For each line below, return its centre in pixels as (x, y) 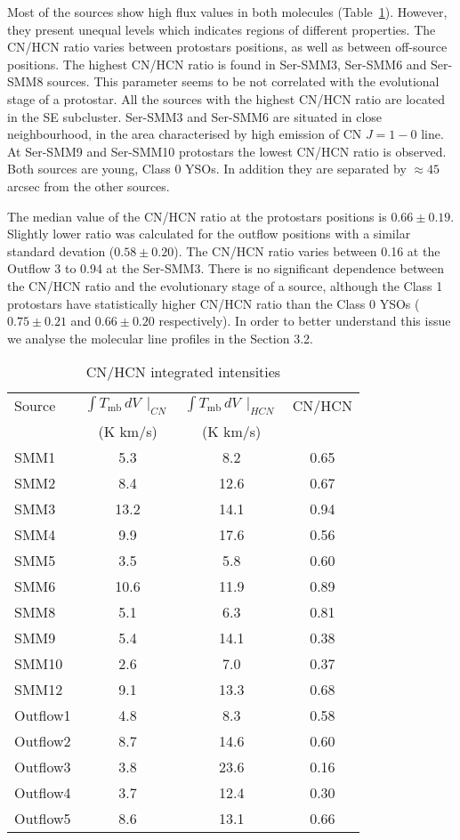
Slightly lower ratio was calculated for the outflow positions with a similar (209, 234)
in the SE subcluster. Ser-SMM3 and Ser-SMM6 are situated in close (195, 116)
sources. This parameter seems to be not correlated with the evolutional (243, 81)
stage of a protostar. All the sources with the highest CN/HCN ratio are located (226, 98)
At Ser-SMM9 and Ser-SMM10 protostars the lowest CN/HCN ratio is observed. (227, 151)
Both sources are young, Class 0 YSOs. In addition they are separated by (207, 169)
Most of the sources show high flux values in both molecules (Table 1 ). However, (227, 12)
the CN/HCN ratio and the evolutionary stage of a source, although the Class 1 (225, 285)
